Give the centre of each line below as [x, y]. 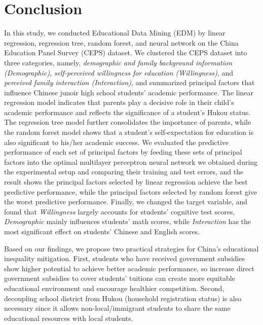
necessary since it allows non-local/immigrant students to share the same [117, 308]
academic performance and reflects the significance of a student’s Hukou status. [127, 112]
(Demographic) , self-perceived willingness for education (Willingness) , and [119, 72]
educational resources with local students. [69, 318]
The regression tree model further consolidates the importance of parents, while [128, 122]
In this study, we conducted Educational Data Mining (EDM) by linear [115, 33]
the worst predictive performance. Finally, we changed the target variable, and [126, 202]
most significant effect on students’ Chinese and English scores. [102, 231]
